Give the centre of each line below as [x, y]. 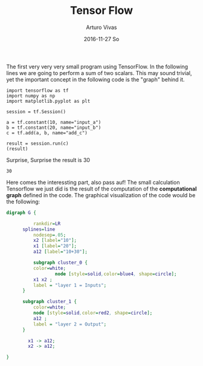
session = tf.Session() [36, 112]
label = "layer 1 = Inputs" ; [70, 285]
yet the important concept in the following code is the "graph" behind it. [96, 79]
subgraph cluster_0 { [60, 263]
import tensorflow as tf [37, 90]
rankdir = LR [47, 224]
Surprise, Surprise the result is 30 [48, 160]
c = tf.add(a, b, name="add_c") [47, 133]
